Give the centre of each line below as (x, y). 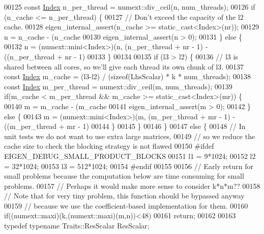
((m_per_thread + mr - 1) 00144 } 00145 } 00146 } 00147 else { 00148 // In (125, 126)
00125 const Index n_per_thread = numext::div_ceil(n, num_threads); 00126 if (130, 7)
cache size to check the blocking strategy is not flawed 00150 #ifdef (109, 146)
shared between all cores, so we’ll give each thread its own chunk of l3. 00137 (124, 66)
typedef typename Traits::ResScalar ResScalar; (77, 226)
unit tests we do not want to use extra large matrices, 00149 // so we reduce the (130, 136)
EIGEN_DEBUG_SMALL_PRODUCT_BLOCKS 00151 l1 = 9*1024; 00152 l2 (130, 156)
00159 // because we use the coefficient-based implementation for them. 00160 (126, 205)
